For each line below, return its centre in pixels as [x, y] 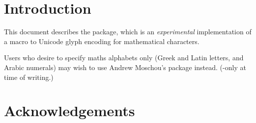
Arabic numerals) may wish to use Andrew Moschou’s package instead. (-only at [125, 67]
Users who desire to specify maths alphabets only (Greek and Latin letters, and [124, 58]
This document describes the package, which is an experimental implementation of [128, 32]
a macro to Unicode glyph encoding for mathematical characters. [102, 41]
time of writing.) [29, 77]
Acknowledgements [70, 111]
